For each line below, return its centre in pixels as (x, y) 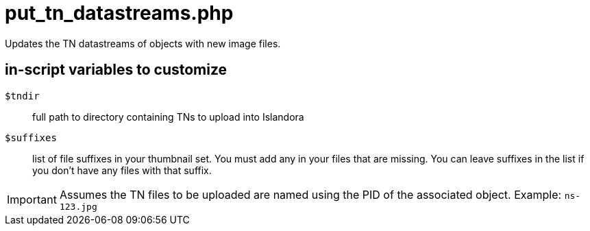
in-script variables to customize (116, 70)
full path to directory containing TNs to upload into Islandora (168, 117)
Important (32, 200)
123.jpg (78, 206)
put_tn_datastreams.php (119, 13)
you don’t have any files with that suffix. (122, 170)
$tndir (22, 96)
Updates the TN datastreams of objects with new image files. (143, 43)
